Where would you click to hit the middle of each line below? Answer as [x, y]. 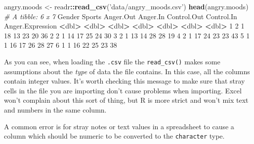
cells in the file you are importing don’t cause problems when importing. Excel [123, 90]
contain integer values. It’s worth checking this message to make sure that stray [125, 81]
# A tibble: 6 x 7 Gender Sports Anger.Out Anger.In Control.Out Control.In [121, 16]
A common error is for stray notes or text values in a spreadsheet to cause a [119, 126]
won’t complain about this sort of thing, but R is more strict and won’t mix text [126, 100]
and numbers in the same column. [55, 110]
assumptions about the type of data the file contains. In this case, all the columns [127, 71]
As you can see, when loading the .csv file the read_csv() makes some [112, 61]
